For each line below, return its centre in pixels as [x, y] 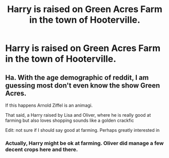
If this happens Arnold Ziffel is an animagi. [49, 105]
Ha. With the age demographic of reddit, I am [77, 77]
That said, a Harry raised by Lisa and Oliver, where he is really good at [78, 115]
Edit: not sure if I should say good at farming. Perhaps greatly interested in [82, 130]
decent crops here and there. [42, 149]
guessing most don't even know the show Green [83, 85]
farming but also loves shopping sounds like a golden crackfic [70, 120]
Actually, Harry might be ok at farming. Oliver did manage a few [84, 143]
